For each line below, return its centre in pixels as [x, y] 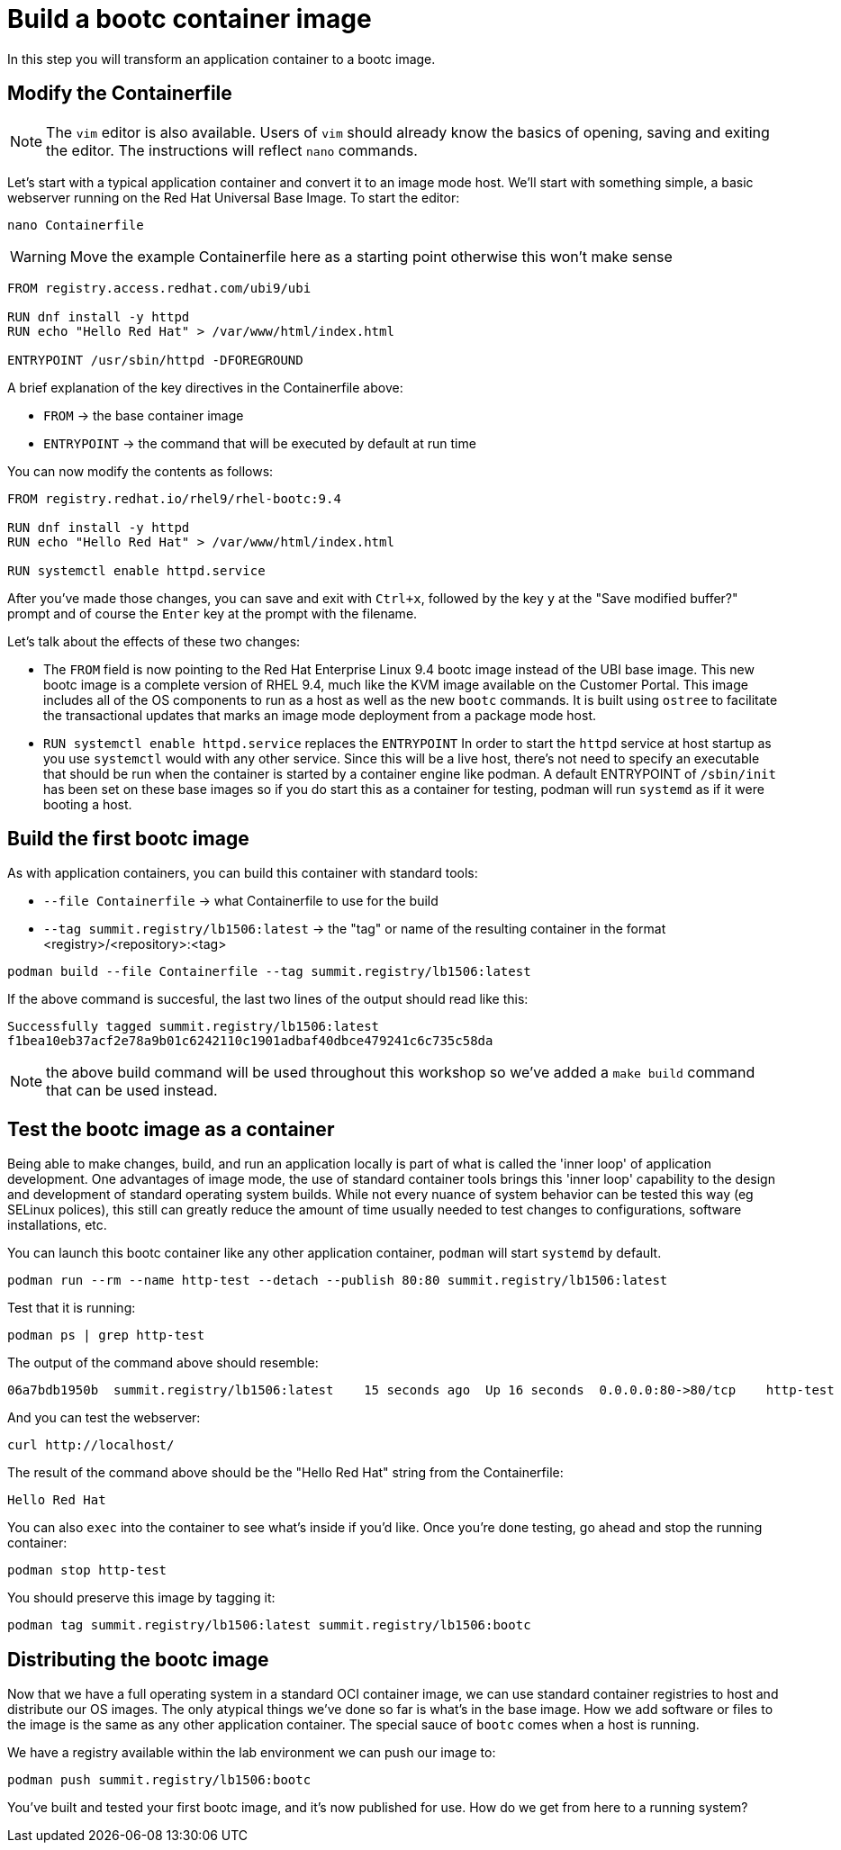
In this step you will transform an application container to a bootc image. [222, 59]
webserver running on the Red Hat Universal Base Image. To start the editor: [234, 197]
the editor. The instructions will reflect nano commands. [232, 150]
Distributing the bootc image [138, 1659]
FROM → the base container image [144, 415]
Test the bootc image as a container [171, 1129]
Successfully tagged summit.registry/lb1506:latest [194, 1027]
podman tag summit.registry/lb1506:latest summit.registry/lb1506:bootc [269, 1625]
